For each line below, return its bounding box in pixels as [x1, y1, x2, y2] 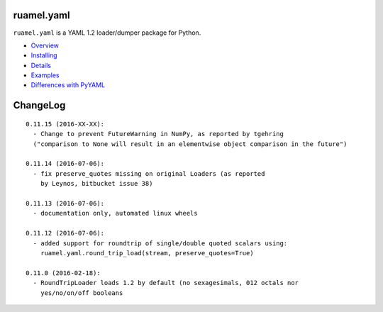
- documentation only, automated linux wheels [33, 209, 198, 218]
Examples [30, 71, 60, 79]
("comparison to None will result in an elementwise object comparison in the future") [33, 140, 348, 148]
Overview [30, 41, 60, 50]
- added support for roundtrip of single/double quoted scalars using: [33, 239, 288, 247]
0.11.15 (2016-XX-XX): [26, 120, 105, 128]
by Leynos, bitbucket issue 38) [40, 179, 153, 188]
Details [30, 61, 51, 69]
